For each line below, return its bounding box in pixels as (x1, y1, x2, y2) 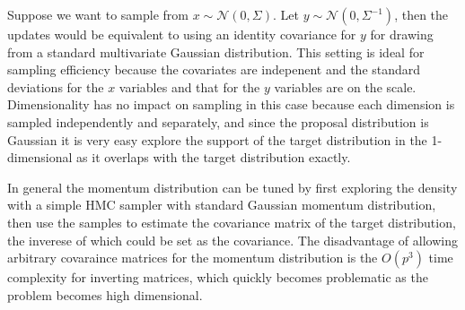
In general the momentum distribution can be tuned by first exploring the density (7, 177, 458, 196)
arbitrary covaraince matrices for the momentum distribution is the (7, 248, 378, 267)
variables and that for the (118, 77, 260, 96)
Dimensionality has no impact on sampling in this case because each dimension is (7, 95, 455, 114)
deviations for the (7, 77, 104, 96)
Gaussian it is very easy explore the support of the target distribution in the (7, 130, 427, 149)
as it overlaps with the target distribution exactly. (76, 148, 351, 167)
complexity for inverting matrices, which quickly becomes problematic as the (7, 268, 428, 287)
